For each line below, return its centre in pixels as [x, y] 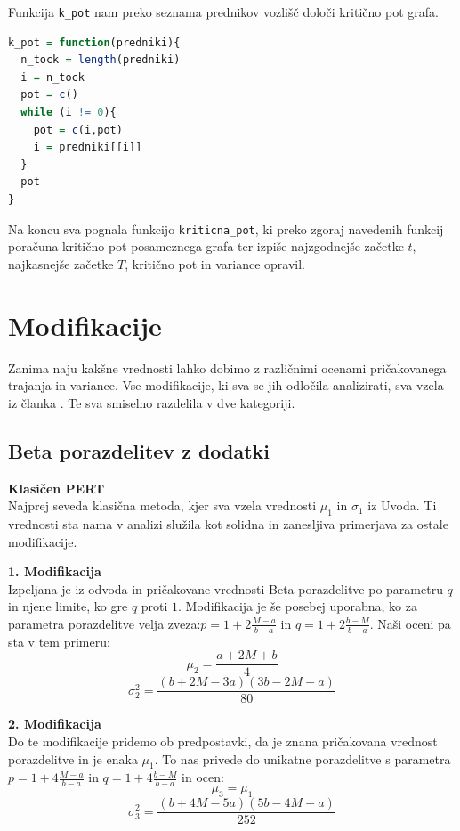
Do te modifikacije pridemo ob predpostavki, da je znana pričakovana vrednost [223, 741]
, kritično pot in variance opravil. [215, 263]
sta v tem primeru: [59, 641]
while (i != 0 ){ [69, 113]
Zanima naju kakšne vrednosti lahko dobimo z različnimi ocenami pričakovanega [227, 367]
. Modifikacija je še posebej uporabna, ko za [298, 606]
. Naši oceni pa [410, 623]
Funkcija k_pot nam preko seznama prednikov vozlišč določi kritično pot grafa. [223, 12]
